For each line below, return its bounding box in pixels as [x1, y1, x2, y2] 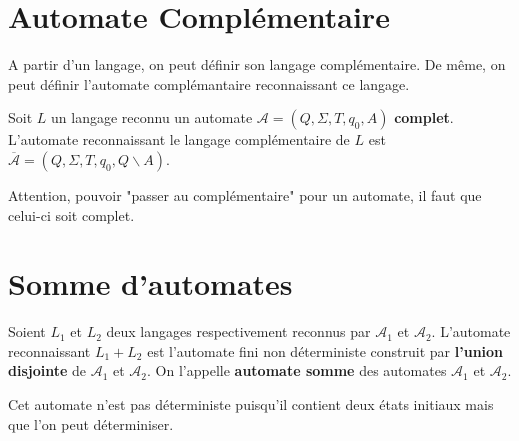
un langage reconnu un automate [51, 107, 253, 128]
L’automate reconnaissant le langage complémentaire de [8, 129, 350, 150]
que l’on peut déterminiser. [8, 413, 174, 434]
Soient [8, 321, 46, 342]
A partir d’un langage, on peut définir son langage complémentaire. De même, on [8, 54, 506, 75]
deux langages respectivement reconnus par [106, 321, 371, 342]
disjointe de [8, 360, 87, 381]
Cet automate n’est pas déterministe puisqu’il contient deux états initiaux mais [8, 394, 494, 414]
